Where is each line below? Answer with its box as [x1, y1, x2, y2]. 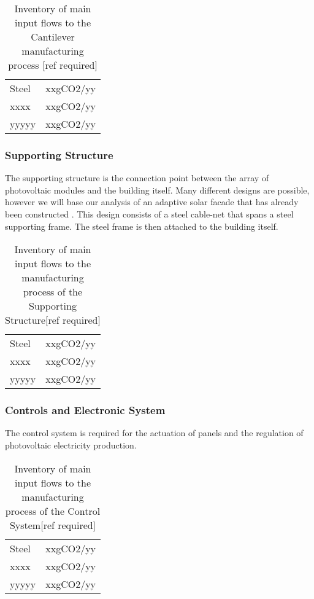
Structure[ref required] [5, 313, 101, 327]
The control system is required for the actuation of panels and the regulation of [5, 426, 304, 439]
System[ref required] [9, 517, 96, 532]
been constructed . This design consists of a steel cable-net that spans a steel [5, 208, 294, 220]
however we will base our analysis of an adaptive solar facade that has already [5, 195, 299, 208]
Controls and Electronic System [5, 402, 166, 418]
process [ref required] [8, 58, 98, 72]
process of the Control [5, 503, 101, 518]
